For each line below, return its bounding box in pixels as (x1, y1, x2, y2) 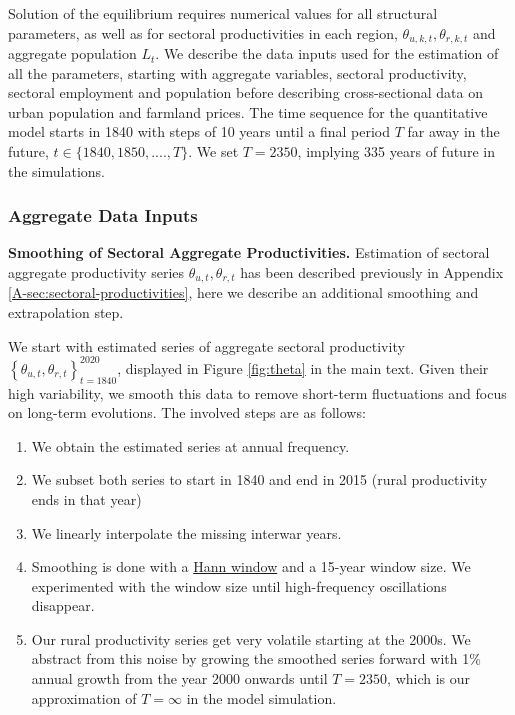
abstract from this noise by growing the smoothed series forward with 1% (31, 648, 481, 669)
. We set (188, 141, 239, 162)
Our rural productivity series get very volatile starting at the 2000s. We (31, 628, 471, 649)
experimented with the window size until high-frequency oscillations (31, 575, 447, 596)
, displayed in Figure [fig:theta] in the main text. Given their (117, 357, 489, 378)
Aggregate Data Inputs (8, 203, 198, 228)
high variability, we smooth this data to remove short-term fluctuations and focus (8, 382, 507, 403)
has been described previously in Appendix (240, 262, 504, 283)
